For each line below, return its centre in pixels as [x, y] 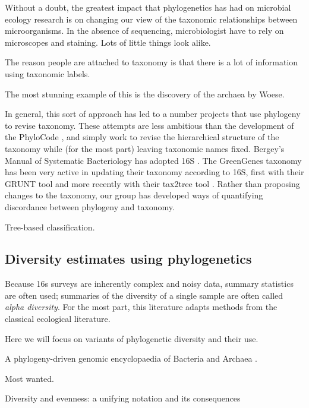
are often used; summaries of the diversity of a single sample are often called [144, 295]
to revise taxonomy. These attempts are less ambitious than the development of [149, 125]
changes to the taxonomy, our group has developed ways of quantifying [134, 195]
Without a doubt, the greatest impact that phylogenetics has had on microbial [148, 7]
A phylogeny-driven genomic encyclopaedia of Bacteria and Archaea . [131, 358]
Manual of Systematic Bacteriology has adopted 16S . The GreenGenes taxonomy [153, 160]
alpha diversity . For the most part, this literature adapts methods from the [141, 307]
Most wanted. [29, 378]
